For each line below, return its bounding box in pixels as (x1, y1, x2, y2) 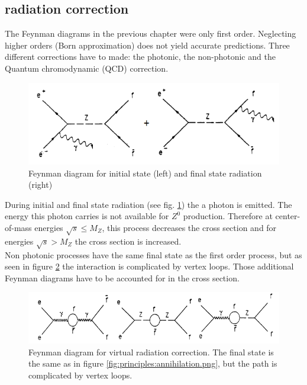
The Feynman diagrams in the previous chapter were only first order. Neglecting (5, 27, 296, 40)
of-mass (5, 222, 32, 234)
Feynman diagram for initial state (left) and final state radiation (28, 166, 262, 179)
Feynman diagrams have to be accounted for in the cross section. (5, 271, 240, 284)
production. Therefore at (183, 210, 273, 222)
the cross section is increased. (75, 235, 182, 247)
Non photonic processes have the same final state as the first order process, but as (5, 248, 302, 261)
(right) (28, 178, 53, 191)
